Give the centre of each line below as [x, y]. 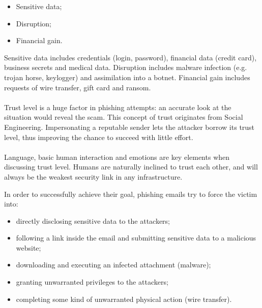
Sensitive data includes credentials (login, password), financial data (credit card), [130, 57]
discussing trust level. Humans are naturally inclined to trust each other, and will [131, 167]
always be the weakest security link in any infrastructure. [93, 176]
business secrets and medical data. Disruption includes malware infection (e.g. [126, 67]
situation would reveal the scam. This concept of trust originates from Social [124, 117]
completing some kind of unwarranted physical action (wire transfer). [124, 299]
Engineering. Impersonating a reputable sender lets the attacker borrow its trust [129, 127]
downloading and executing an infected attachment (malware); [113, 265]
